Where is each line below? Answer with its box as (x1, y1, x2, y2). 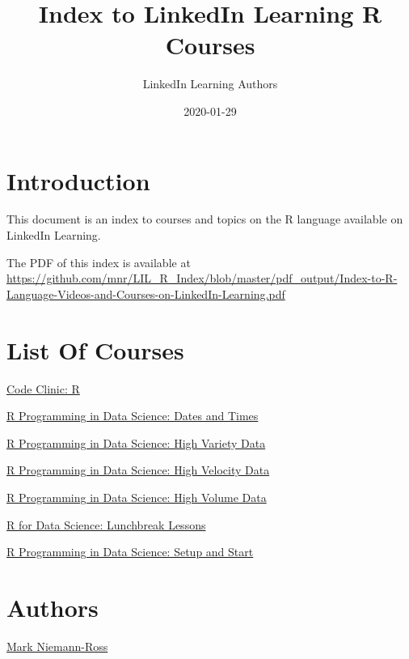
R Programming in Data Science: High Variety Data (6, 434, 266, 451)
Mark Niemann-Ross (6, 637, 108, 654)
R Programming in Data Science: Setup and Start (6, 543, 254, 560)
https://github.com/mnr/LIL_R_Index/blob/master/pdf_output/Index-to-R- (6, 270, 398, 287)
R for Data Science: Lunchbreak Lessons (6, 516, 206, 533)
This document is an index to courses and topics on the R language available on (6, 210, 403, 227)
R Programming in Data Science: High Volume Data (6, 488, 267, 505)
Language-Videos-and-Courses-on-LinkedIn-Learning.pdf (6, 285, 285, 302)
